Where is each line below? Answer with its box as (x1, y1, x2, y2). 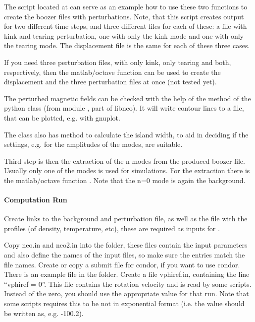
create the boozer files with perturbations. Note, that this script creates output (4, 11, 244, 21)
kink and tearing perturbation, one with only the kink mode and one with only (4, 30, 244, 41)
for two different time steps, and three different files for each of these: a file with (4, 21, 247, 31)
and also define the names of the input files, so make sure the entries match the (4, 250, 245, 260)
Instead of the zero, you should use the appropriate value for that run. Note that (4, 288, 249, 299)
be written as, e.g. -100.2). (4, 308, 84, 318)
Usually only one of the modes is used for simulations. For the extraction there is (4, 165, 250, 176)
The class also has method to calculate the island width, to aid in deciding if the (4, 129, 249, 139)
